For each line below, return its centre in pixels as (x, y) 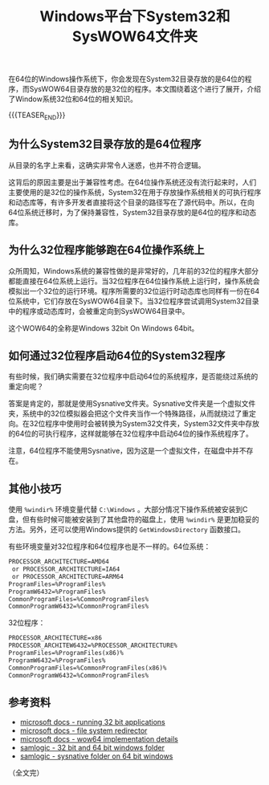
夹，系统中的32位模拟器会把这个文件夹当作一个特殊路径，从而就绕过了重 (129, 413)
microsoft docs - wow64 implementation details (99, 739)
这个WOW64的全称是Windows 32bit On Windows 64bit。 (104, 328)
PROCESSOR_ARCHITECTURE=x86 (55, 638)
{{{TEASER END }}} (37, 116)
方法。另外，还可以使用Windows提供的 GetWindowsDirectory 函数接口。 (126, 530)
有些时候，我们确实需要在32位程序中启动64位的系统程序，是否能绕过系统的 (133, 376)
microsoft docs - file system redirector (84, 730)
